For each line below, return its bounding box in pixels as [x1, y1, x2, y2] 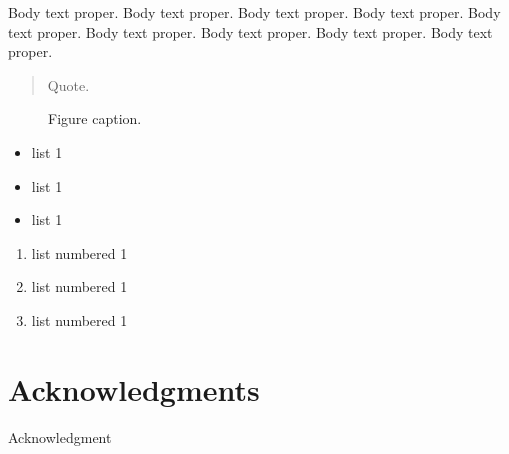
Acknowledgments [8, 368, 260, 409]
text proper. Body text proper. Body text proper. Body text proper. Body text [8, 21, 493, 42]
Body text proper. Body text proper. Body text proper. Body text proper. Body [8, 2, 501, 22]
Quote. [47, 74, 90, 95]
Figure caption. [48, 108, 142, 129]
